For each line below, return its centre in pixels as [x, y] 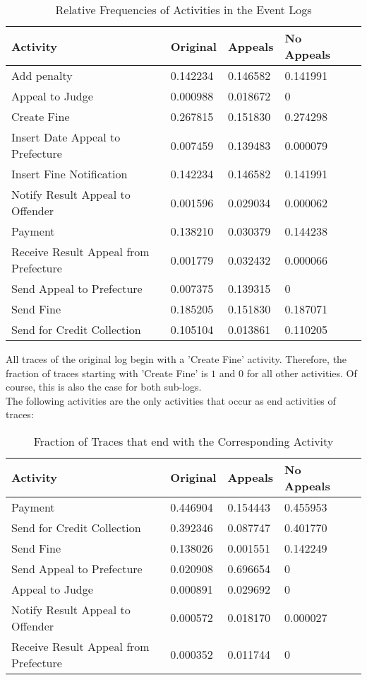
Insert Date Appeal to [66, 137]
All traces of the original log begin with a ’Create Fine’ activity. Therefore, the [176, 359]
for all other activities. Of [302, 373]
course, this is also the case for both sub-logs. [104, 387]
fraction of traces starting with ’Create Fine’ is [107, 373]
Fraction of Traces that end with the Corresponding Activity [183, 441]
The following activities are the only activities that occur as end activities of [171, 400]
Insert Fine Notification [70, 174]
